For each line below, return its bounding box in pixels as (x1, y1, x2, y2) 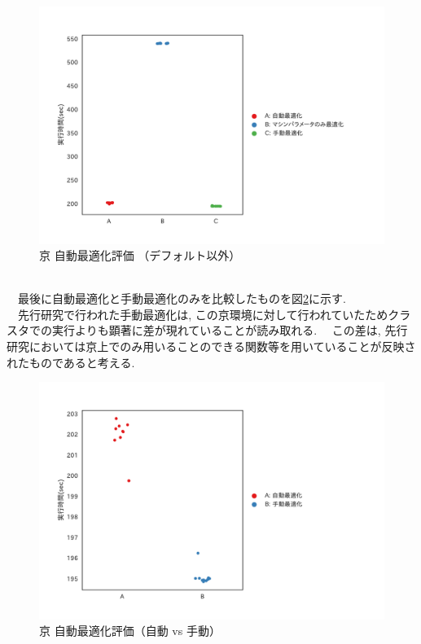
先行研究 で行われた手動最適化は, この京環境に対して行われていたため (17, 305, 388, 322)
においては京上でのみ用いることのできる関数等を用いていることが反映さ (29, 338, 416, 355)
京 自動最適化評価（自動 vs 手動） (39, 622, 221, 639)
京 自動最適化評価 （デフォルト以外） (39, 247, 241, 264)
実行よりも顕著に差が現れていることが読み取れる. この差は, (51, 322, 381, 339)
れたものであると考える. (7, 353, 135, 370)
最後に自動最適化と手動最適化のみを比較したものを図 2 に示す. (17, 290, 346, 307)
